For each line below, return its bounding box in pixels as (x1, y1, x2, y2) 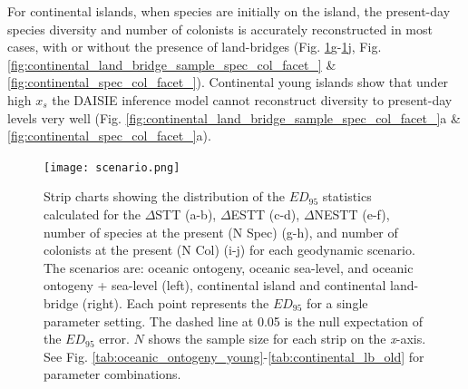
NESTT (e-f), (314, 205, 390, 223)
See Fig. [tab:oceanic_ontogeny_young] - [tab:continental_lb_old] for (44, 346, 424, 365)
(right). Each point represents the (82, 293, 269, 312)
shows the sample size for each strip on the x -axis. (148, 329, 426, 348)
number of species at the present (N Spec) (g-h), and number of (44, 222, 398, 241)
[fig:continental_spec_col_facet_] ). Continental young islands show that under (7, 73, 449, 92)
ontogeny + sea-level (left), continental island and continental (44, 276, 386, 295)
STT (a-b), (155, 205, 217, 223)
